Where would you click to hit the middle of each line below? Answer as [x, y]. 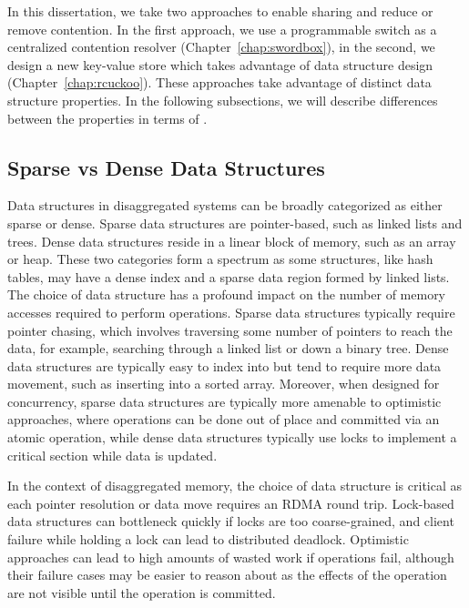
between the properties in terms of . [107, 118]
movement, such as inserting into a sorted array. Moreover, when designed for [224, 384]
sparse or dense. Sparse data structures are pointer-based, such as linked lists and [235, 223]
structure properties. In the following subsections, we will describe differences [223, 100]
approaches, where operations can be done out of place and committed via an [224, 419]
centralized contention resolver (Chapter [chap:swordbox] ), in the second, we [221, 47]
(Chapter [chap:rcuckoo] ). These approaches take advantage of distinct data [219, 82]
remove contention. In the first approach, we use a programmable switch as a [222, 29]
